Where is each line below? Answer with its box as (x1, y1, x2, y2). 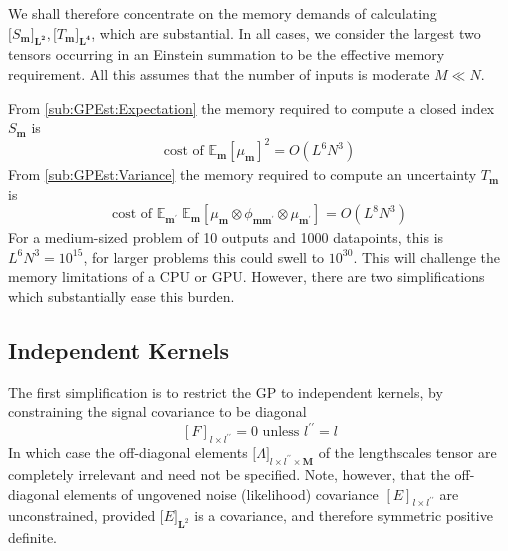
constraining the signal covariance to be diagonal (8, 401, 307, 422)
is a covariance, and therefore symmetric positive (194, 505, 493, 526)
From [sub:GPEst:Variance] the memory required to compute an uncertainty (8, 164, 477, 185)
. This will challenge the (353, 246, 501, 267)
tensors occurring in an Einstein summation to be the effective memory (8, 44, 445, 65)
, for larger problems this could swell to (83, 246, 325, 267)
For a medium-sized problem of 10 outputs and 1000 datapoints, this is (8, 227, 444, 248)
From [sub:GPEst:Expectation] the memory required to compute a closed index (8, 97, 495, 118)
